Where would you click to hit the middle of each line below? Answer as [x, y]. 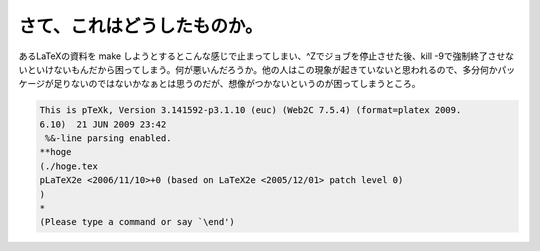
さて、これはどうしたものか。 [141, 26]
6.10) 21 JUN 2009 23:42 [103, 124]
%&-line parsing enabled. [108, 138]
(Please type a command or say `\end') [137, 222]
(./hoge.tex [69, 166]
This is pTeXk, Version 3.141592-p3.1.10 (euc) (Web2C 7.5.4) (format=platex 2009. [250, 110]
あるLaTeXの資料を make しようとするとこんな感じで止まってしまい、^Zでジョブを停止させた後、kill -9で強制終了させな [266, 56]
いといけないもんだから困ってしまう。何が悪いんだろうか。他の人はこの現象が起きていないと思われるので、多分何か [258, 69]
